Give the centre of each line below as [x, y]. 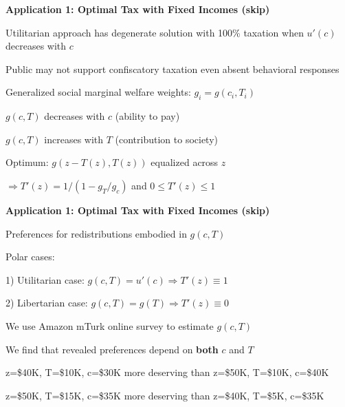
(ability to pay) [147, 116]
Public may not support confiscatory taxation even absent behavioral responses [172, 69]
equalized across [185, 162]
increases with [74, 139]
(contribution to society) [167, 139]
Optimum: [27, 162]
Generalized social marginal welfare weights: [98, 92]
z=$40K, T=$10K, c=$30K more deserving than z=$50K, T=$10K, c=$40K [167, 372]
